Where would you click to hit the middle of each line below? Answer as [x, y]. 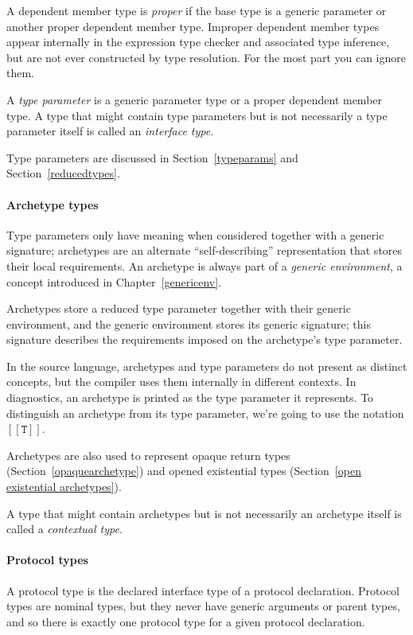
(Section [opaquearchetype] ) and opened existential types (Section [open [184, 471]
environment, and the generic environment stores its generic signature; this [189, 323]
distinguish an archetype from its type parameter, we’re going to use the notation [205, 413]
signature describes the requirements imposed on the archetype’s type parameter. [205, 339]
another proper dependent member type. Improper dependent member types [193, 26]
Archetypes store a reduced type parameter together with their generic [179, 308]
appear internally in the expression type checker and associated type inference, [198, 42]
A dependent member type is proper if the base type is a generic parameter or [197, 10]
